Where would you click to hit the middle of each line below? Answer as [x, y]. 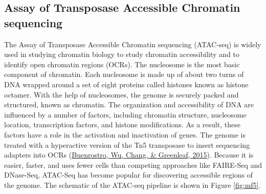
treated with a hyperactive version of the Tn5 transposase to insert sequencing [127, 144]
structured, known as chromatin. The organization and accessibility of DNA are [129, 104]
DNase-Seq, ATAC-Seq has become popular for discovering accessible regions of [129, 175]
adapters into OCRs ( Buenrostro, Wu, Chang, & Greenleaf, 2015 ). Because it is [129, 155]
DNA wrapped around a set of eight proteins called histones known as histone [126, 84]
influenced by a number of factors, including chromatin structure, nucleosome [125, 114]
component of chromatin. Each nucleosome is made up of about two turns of [124, 74]
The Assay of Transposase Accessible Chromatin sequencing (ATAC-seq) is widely [133, 44]
